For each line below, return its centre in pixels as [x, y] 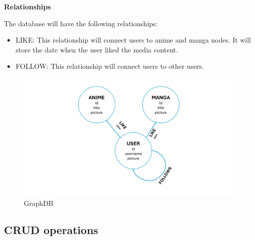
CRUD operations [51, 230]
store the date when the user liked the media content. [97, 49]
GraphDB [39, 203]
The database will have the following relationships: [81, 23]
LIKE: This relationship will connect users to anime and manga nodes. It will [133, 40]
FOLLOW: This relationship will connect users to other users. [110, 66]
